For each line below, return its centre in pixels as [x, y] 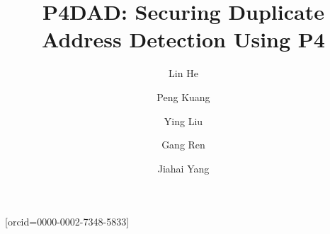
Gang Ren [183, 145]
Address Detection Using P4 [183, 39]
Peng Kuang [183, 96]
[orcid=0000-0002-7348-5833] [67, 222]
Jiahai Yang [183, 168]
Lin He [183, 73]
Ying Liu [183, 121]
